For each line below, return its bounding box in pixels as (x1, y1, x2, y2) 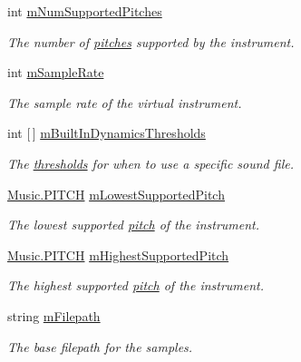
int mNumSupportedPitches (7, 2, 162, 20)
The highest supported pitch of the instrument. (7, 276, 265, 295)
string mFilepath (7, 306, 101, 325)
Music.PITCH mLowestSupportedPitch (7, 184, 225, 203)
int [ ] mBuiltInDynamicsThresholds (7, 123, 206, 142)
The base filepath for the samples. (7, 337, 193, 356)
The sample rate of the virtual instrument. (7, 93, 242, 112)
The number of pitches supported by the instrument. (7, 32, 295, 51)
